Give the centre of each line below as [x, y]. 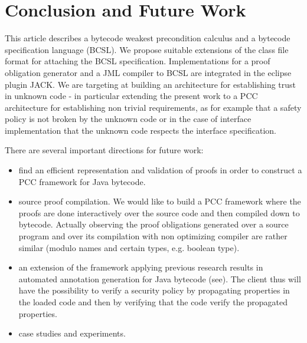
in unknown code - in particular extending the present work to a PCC [131, 96]
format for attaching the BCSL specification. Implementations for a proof [138, 61]
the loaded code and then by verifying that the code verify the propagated [153, 302]
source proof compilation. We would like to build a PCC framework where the [160, 201]
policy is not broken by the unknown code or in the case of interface [128, 119]
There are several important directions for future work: [104, 150]
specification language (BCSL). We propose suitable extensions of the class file [147, 49]
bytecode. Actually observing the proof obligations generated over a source [153, 224]
